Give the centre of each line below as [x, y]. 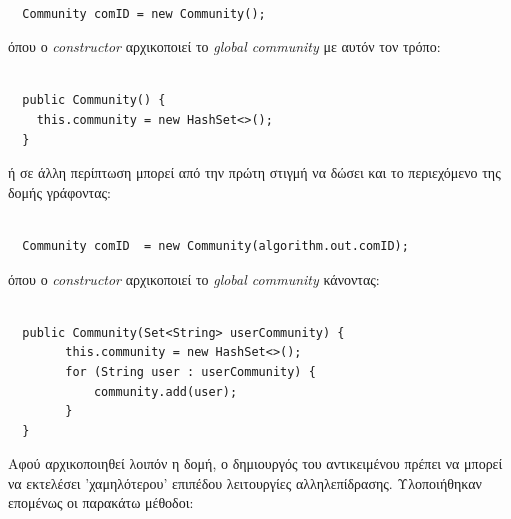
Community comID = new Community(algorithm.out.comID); [215, 245]
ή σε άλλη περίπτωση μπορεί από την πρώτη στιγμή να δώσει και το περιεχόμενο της [254, 172]
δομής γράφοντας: [59, 191]
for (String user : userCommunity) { [190, 371]
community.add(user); [165, 391]
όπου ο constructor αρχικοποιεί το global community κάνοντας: [194, 278]
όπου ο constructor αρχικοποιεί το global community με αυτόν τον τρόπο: [224, 46]
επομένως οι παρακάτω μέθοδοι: [101, 502]
